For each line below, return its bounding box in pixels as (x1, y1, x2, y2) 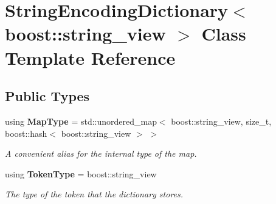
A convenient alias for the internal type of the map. (5, 147, 197, 160)
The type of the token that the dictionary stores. (5, 188, 184, 200)
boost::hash (5, 127, 47, 139)
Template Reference (5, 45, 176, 70)
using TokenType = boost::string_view (5, 167, 157, 180)
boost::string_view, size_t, (171, 114, 272, 127)
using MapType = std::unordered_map (5, 114, 157, 127)
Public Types (5, 87, 90, 105)
